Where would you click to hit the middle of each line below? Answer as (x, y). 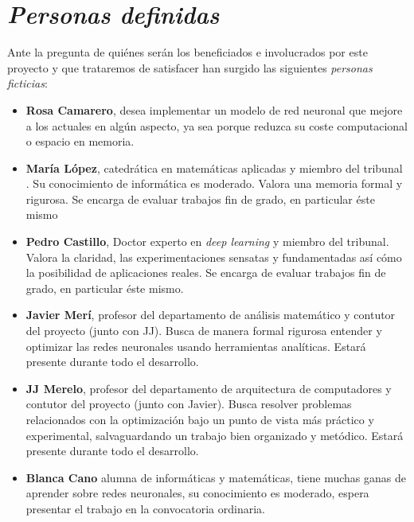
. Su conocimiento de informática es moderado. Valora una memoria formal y (214, 183)
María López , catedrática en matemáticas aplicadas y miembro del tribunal (214, 168)
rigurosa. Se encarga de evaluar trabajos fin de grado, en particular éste (200, 199)
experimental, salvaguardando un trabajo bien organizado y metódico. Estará (215, 435)
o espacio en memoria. (80, 141)
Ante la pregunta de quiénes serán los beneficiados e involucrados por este (187, 52)
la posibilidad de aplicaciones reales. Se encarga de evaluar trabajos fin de (206, 273)
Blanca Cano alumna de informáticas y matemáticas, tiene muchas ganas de (216, 477)
